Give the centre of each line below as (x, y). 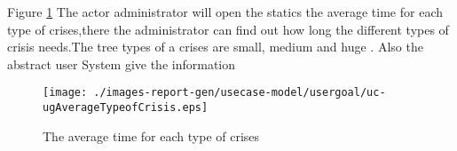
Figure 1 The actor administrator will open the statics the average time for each (225, 12)
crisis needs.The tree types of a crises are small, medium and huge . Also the (215, 47)
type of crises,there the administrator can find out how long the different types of (228, 29)
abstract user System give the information (122, 64)
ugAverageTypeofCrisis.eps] (126, 108)
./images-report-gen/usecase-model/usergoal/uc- (240, 93)
